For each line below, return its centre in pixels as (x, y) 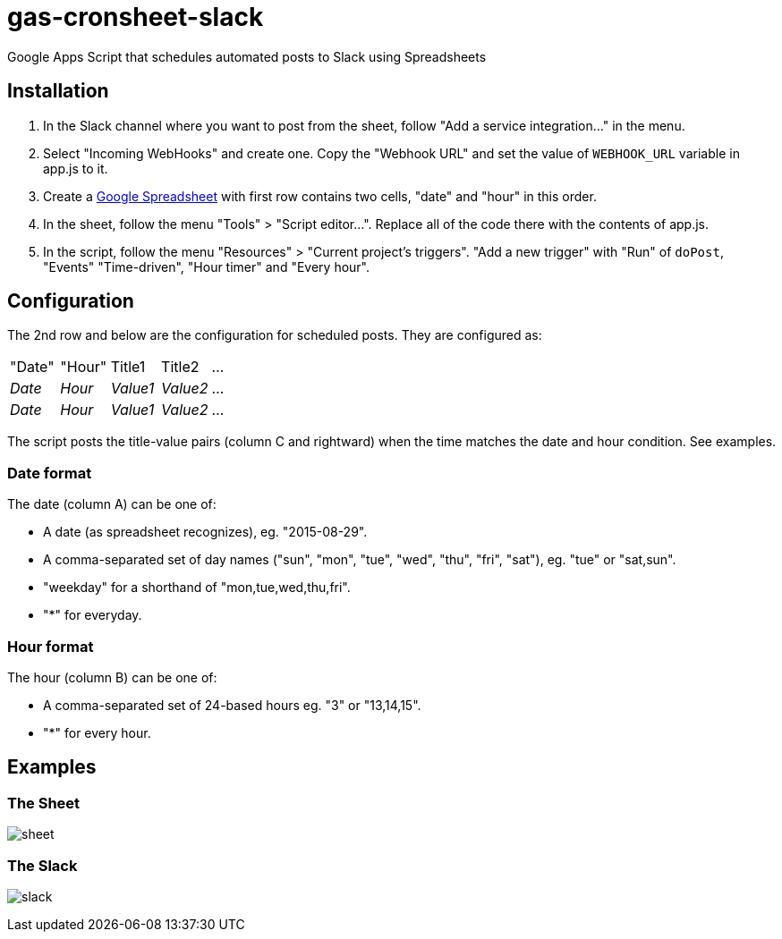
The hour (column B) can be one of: (112, 677)
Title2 (180, 367)
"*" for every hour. (97, 732)
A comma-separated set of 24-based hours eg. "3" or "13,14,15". (232, 705)
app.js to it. (76, 168)
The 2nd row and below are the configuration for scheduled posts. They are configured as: (275, 335)
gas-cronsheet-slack (136, 17)
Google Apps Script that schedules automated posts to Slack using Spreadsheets (247, 56)
